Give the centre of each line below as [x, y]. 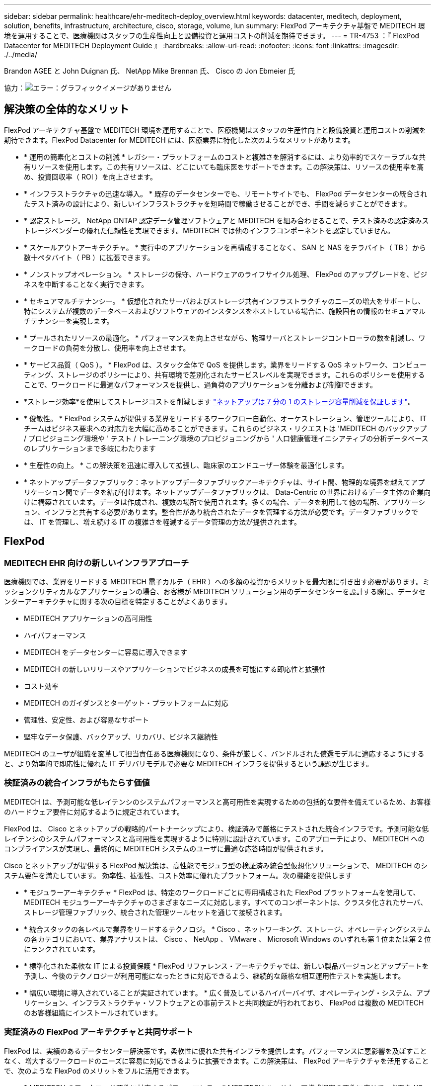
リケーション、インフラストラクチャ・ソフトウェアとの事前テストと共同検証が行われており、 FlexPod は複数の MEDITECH [224, 1002]
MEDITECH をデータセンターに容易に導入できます [106, 652]
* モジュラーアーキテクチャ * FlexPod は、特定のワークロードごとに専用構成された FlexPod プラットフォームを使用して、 [222, 892]
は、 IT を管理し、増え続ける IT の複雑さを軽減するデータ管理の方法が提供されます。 [162, 522]
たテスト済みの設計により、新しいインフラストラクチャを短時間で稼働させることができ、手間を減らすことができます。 [217, 203]
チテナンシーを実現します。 [69, 321]
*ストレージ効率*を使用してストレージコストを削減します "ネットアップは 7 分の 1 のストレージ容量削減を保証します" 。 [219, 401]
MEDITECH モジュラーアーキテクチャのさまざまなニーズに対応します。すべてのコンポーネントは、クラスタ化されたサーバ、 [226, 902]
